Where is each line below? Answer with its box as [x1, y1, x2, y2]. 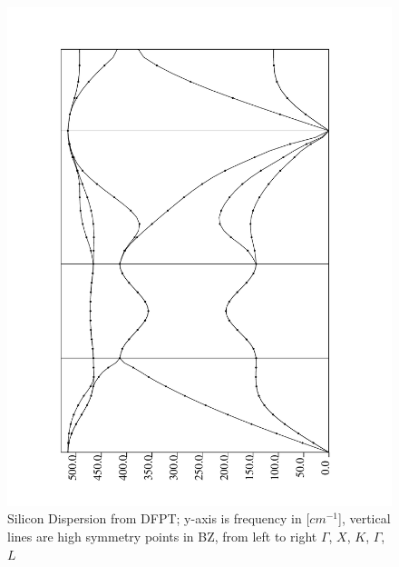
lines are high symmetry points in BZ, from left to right [7, 527, 317, 546]
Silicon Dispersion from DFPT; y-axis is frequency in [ [7, 509, 310, 528]
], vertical [338, 509, 391, 528]
